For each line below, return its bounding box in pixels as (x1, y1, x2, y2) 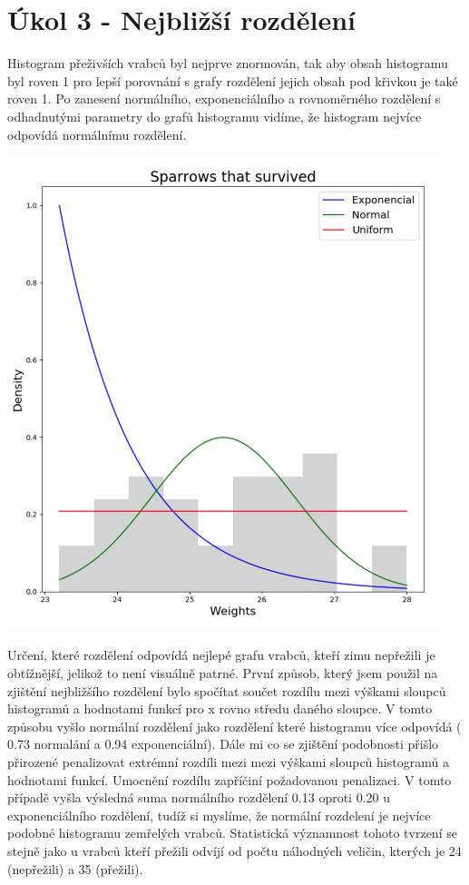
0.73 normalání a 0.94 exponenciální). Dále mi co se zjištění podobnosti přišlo (7, 734, 439, 753)
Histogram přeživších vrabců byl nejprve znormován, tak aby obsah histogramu (7, 54, 448, 73)
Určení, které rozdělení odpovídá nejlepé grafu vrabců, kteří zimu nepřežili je (7, 645, 435, 664)
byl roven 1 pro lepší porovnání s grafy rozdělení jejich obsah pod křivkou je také (7, 71, 458, 90)
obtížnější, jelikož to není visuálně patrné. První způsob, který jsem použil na (7, 664, 438, 683)
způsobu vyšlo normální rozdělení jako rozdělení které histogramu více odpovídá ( (7, 716, 462, 735)
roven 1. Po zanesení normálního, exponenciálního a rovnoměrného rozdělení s (7, 89, 441, 108)
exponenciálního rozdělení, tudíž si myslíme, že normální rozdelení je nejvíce (7, 805, 431, 824)
